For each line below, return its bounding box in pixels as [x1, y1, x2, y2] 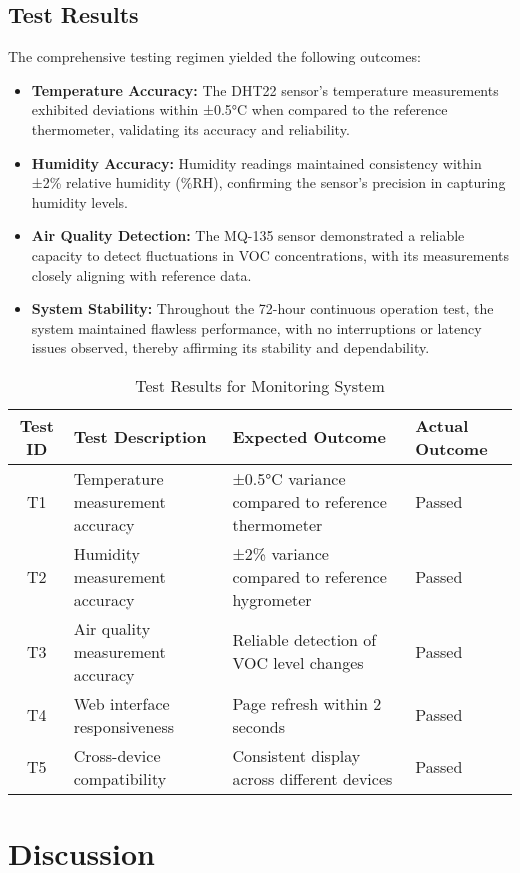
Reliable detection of [232, 628, 377, 652]
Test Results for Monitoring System [135, 373, 385, 397]
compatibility [73, 766, 167, 790]
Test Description [73, 425, 207, 449]
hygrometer [232, 587, 312, 611]
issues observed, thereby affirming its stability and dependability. [31, 337, 430, 358]
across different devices [232, 766, 393, 790]
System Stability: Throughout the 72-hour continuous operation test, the [31, 298, 494, 319]
